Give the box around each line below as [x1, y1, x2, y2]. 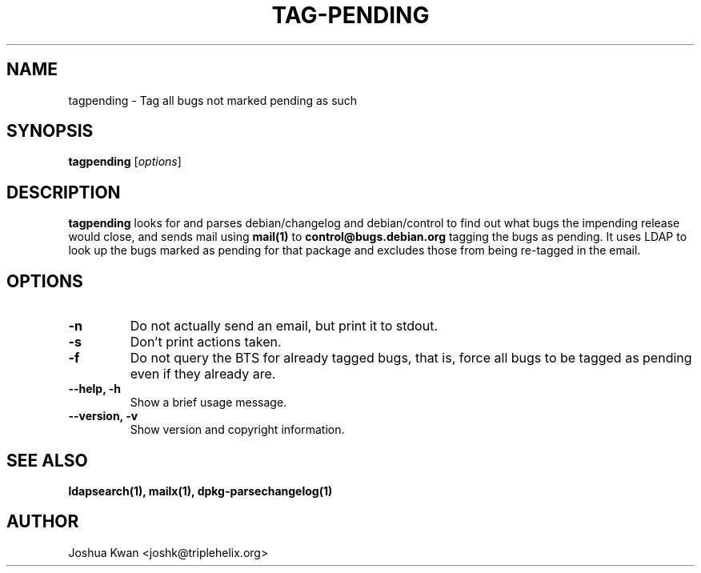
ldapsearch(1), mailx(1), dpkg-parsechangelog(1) [68, 483, 333, 498]
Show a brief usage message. [130, 395, 287, 410]
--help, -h [68, 382, 121, 396]
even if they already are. [130, 366, 276, 383]
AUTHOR [6, 511, 79, 532]
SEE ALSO [6, 450, 88, 471]
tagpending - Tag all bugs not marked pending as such [68, 93, 358, 107]
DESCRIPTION [6, 182, 121, 202]
